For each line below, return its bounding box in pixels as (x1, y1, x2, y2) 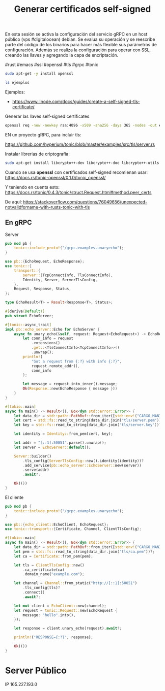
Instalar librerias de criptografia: (5, 151, 70, 157)
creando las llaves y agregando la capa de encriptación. (5, 52, 119, 58)
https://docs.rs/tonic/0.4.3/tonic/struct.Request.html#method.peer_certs (5, 189, 152, 195)
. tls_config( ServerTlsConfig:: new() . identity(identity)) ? (23, 458, 144, 463)
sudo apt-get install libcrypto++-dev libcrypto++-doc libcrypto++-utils (5, 160, 160, 165)
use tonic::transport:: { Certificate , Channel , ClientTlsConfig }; (5, 526, 141, 531)
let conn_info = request (23, 336, 74, 341)
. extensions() (31, 341, 60, 346)
